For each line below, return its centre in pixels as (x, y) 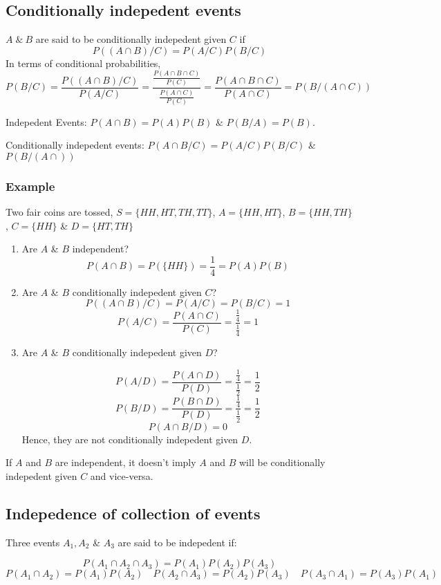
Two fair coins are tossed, (59, 211)
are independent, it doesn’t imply (125, 462)
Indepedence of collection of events (133, 513)
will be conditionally (282, 462)
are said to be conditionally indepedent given (131, 39)
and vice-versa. (122, 475)
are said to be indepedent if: (177, 542)
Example (30, 186)
